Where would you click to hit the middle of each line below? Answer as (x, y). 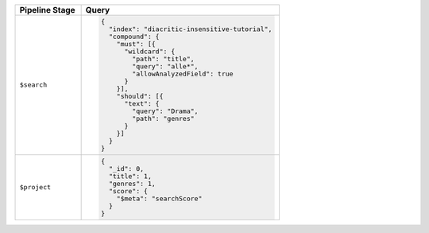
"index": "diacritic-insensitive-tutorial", (190, 29)
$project (35, 187)
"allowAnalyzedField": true (183, 74)
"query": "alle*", (165, 66)
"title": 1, (130, 176)
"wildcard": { (150, 51)
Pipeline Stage (47, 10)
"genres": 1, (132, 183)
